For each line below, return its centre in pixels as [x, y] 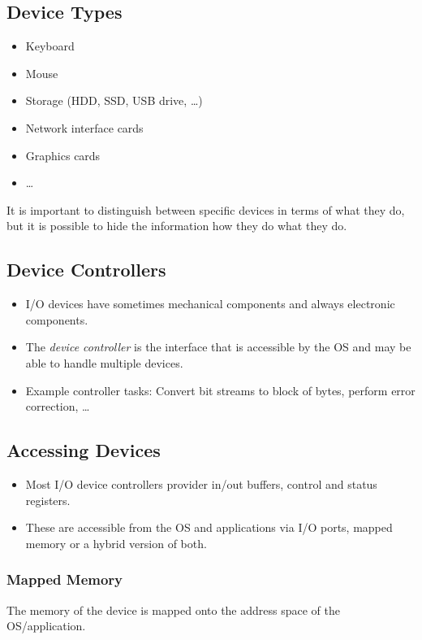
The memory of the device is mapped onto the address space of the [173, 610]
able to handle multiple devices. [104, 362]
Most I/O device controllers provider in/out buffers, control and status [201, 483]
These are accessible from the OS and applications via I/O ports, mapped [209, 527]
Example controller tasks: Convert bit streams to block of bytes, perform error [220, 390]
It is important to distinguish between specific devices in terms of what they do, [206, 209]
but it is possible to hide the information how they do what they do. [177, 226]
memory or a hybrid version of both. [116, 543]
